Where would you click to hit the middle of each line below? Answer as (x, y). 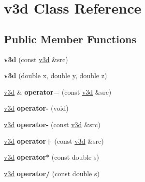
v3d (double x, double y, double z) (56, 75)
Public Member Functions (70, 39)
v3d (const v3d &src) (36, 59)
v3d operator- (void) (36, 108)
